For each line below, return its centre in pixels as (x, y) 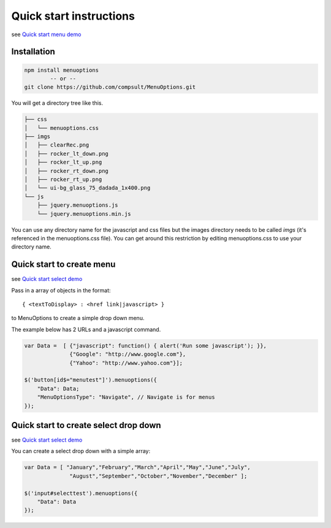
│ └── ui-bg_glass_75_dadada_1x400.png (87, 188)
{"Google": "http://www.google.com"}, (128, 354)
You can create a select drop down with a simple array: (81, 451)
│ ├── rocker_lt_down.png (66, 154)
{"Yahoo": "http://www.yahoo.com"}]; (126, 363)
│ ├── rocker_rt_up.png (63, 180)
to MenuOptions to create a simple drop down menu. (78, 318)
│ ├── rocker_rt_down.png (66, 171)
